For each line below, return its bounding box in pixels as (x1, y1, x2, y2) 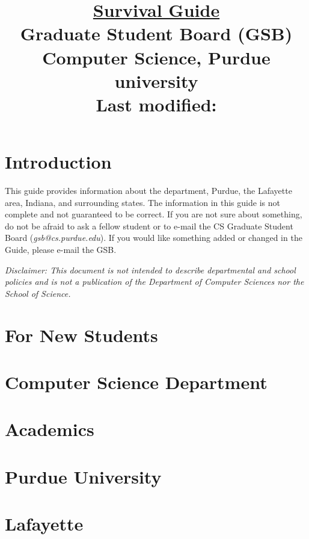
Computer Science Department (5, 369, 268, 394)
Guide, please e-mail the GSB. (5, 243, 117, 256)
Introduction (5, 149, 112, 174)
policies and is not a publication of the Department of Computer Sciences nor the (5, 275, 304, 288)
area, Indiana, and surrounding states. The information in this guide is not (5, 196, 280, 208)
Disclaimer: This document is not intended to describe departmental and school (5, 263, 296, 276)
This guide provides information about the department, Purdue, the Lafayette (5, 184, 292, 197)
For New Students (5, 322, 158, 347)
